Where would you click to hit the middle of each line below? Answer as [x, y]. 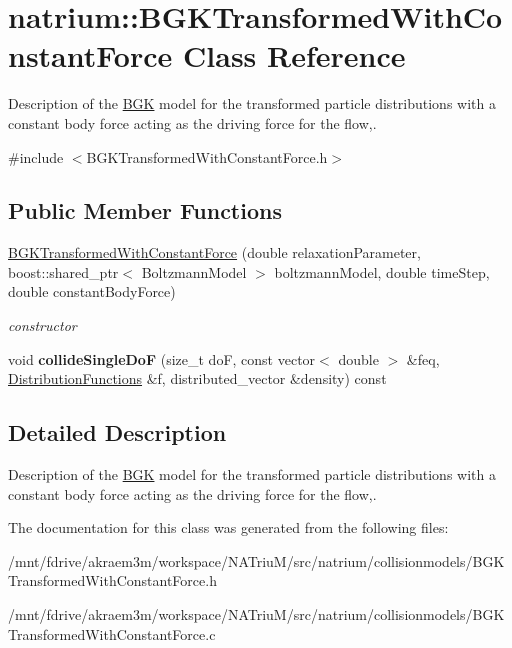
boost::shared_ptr [63, 271]
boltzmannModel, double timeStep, [382, 271]
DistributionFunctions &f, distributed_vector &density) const [197, 378]
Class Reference [294, 55]
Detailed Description [117, 432]
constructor [42, 325]
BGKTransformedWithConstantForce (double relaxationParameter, [214, 252]
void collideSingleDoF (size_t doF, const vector [162, 358]
